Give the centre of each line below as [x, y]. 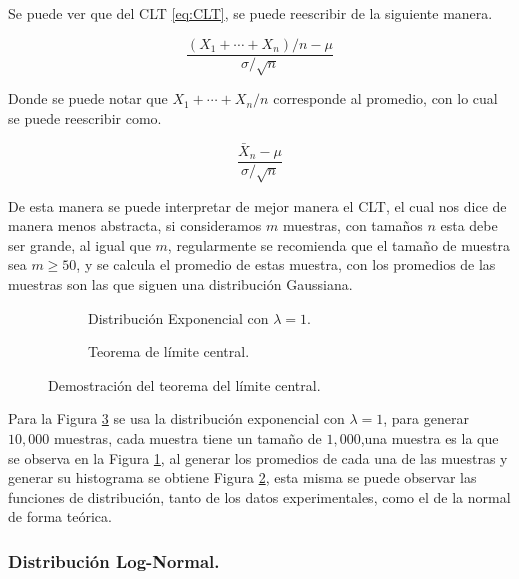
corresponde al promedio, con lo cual [385, 98]
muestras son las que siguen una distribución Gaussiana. [180, 284]
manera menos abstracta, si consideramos [135, 225]
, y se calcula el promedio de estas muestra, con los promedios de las [286, 264]
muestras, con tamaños [352, 225]
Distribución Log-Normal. [114, 560]
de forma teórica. [60, 516]
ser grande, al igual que [79, 244]
